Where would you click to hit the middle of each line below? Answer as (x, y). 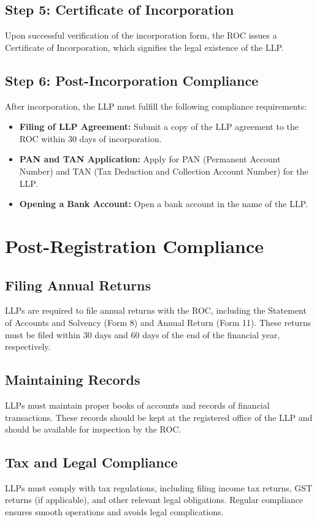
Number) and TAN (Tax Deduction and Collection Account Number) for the (164, 171)
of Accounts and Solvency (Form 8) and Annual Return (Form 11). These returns (158, 322)
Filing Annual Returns (78, 285)
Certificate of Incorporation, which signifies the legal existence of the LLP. (144, 47)
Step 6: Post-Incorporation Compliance (132, 80)
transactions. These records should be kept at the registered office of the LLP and (159, 417)
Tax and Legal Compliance (91, 462)
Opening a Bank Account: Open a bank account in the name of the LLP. (163, 204)
